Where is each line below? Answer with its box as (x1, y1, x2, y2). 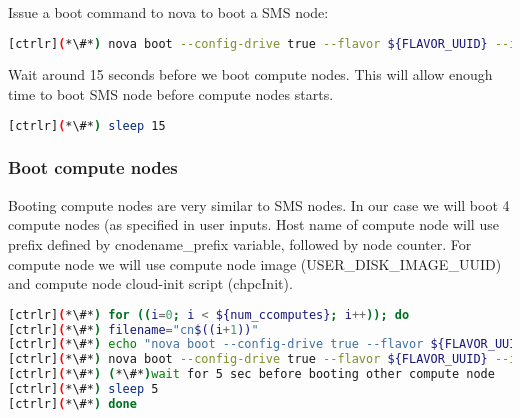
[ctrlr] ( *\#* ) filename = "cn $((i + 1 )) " (8, 322, 259, 337)
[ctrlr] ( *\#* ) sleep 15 (8, 118, 166, 133)
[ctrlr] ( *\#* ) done (8, 396, 137, 411)
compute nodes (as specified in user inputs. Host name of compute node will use (8, 214, 499, 235)
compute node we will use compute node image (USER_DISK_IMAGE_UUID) (8, 253, 502, 274)
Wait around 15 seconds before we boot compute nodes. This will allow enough (8, 64, 493, 85)
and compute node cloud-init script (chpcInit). (8, 273, 293, 294)
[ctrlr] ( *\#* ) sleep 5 (8, 382, 159, 397)
